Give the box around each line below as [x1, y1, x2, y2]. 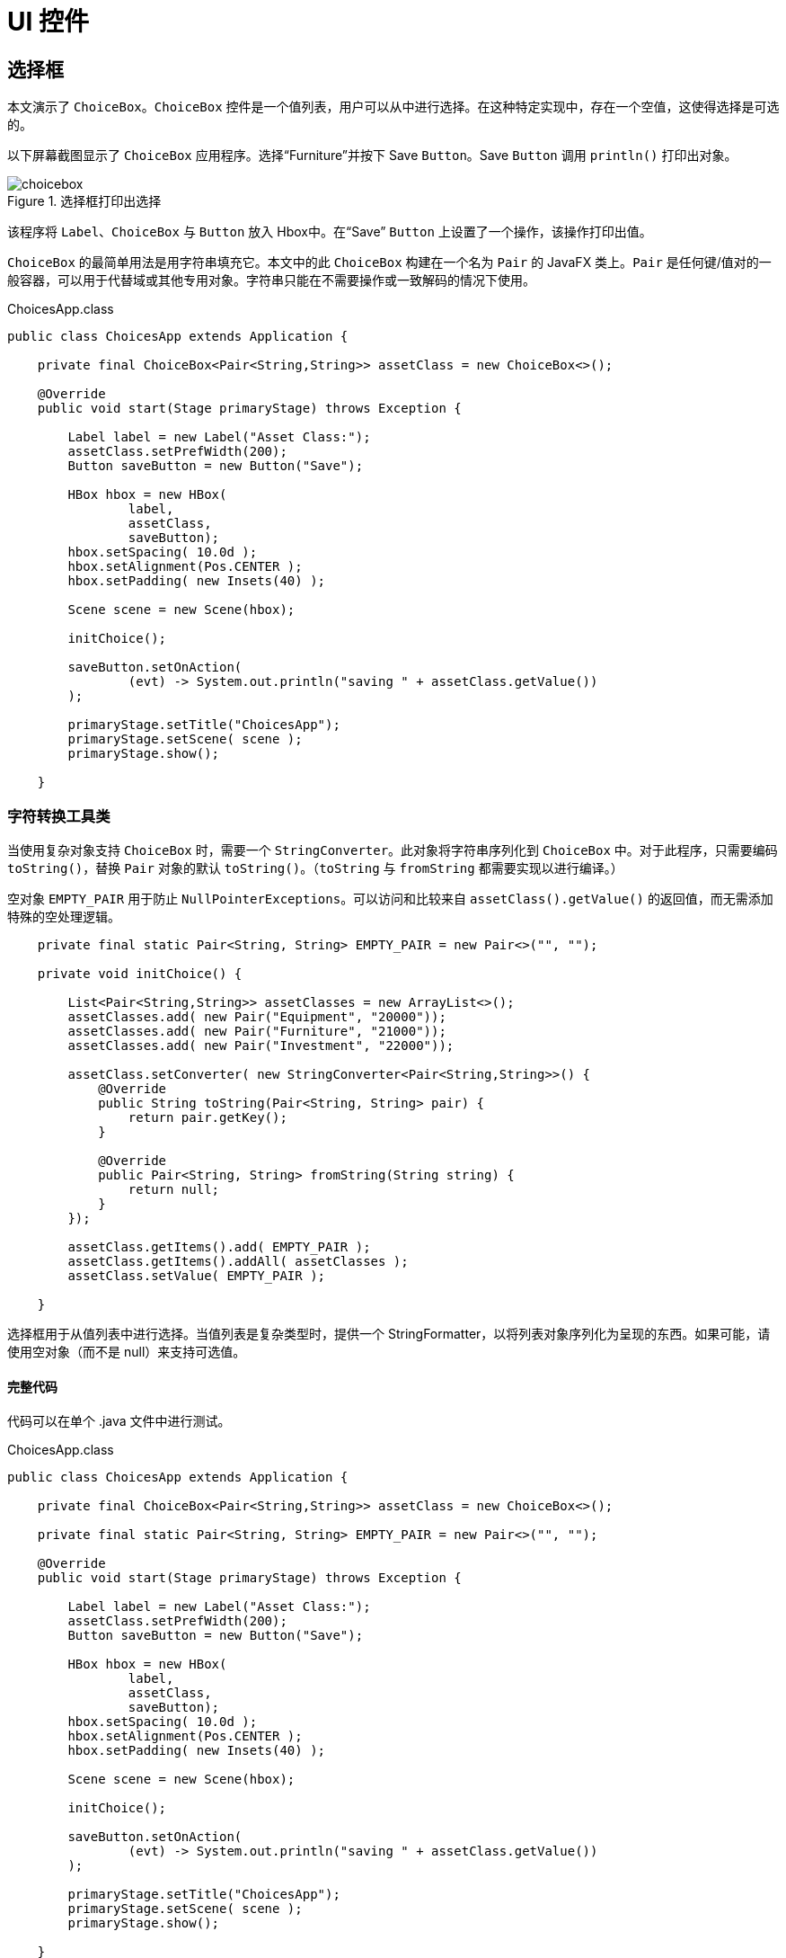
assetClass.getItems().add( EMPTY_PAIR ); [67, 1239, 371, 1254]
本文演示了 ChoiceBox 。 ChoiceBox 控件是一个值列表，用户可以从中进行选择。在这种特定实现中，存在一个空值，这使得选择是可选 [7, 99, 780, 115]
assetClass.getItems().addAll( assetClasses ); [67, 1253, 409, 1268]
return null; [128, 1181, 220, 1197]
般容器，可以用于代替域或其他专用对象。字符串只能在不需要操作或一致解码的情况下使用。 [7, 272, 535, 289]
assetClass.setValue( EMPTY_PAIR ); [67, 1268, 326, 1283]
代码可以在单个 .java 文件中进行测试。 [7, 1413, 231, 1429]
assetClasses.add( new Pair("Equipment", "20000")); [67, 1009, 446, 1024]
